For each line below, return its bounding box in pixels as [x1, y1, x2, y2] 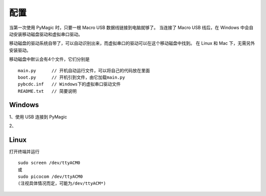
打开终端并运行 [9, 148, 39, 154]
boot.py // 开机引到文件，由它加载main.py [18, 74, 125, 80]
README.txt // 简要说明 [18, 88, 77, 94]
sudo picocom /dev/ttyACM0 [18, 174, 83, 179]
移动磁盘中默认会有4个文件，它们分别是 [9, 56, 90, 62]
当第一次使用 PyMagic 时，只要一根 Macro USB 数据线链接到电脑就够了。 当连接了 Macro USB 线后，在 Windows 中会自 [9, 25, 254, 30]
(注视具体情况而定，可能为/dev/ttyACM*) [18, 181, 106, 186]
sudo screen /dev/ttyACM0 [18, 160, 81, 166]
